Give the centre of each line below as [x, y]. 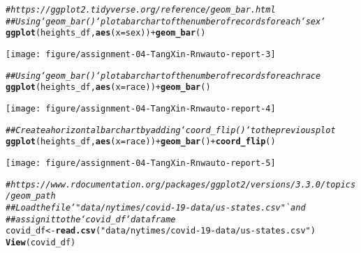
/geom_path [31, 196]
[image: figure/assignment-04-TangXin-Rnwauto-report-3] [141, 54]
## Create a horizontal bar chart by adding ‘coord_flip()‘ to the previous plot [171, 130]
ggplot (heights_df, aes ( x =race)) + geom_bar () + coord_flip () [141, 142]
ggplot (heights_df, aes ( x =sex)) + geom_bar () [106, 33]
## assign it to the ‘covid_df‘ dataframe [91, 219]
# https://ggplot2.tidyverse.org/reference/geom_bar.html [141, 10]
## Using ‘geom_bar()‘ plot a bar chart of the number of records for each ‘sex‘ [166, 21]
